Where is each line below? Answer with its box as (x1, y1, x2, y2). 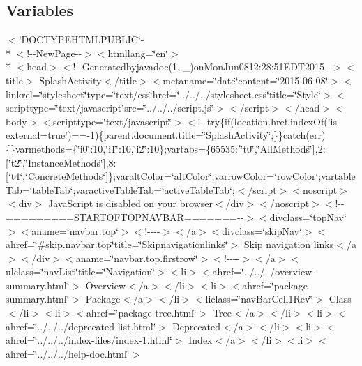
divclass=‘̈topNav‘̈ (269, 209, 347, 224)
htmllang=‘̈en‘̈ (107, 45, 169, 60)
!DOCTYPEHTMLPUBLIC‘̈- (18, 32, 144, 47)
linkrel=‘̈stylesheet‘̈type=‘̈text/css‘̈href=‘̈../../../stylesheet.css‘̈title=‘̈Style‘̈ (6, 86, 321, 101)
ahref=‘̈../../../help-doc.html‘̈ (6, 346, 130, 360)
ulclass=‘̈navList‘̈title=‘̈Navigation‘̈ (6, 264, 155, 279)
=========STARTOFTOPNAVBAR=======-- (6, 209, 244, 224)
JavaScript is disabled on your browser (48, 196, 213, 211)
